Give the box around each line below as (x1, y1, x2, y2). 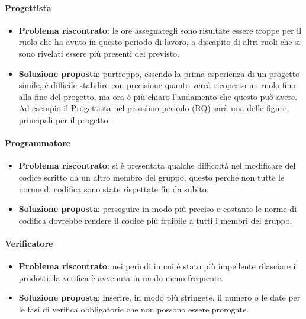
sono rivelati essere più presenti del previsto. (18, 47, 179, 59)
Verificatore (5, 237, 53, 249)
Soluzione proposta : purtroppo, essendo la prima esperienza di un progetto (18, 67, 300, 79)
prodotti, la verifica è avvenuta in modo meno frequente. (18, 271, 224, 283)
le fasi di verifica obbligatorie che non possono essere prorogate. (18, 302, 249, 315)
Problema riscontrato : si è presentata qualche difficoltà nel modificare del (18, 159, 296, 172)
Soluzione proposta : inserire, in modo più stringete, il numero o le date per (18, 291, 301, 304)
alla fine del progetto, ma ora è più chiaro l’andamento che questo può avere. (18, 90, 298, 102)
